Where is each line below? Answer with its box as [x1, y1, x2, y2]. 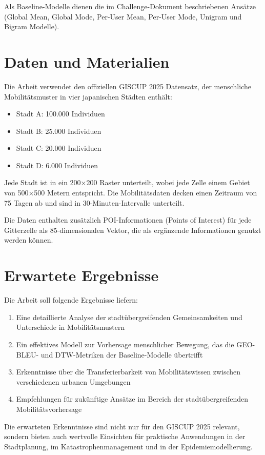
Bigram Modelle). [4, 21, 59, 32]
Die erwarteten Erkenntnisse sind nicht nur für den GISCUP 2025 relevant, [4, 421, 240, 431]
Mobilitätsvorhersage [16, 403, 82, 414]
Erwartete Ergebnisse [4, 265, 159, 286]
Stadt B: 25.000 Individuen [16, 125, 101, 136]
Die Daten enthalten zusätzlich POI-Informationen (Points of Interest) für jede [4, 214, 252, 225]
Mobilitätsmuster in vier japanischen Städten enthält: [4, 91, 172, 102]
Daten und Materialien [4, 51, 170, 72]
